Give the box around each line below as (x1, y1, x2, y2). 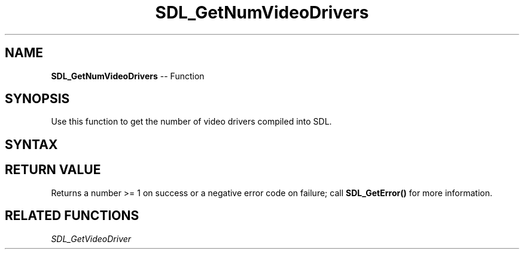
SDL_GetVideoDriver (51, 233, 132, 244)
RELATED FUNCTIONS (5, 208, 139, 224)
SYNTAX (5, 137, 58, 152)
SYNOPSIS (5, 91, 70, 107)
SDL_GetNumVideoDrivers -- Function (51, 70, 205, 81)
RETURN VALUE (5, 162, 101, 178)
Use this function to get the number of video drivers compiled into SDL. (51, 116, 332, 127)
